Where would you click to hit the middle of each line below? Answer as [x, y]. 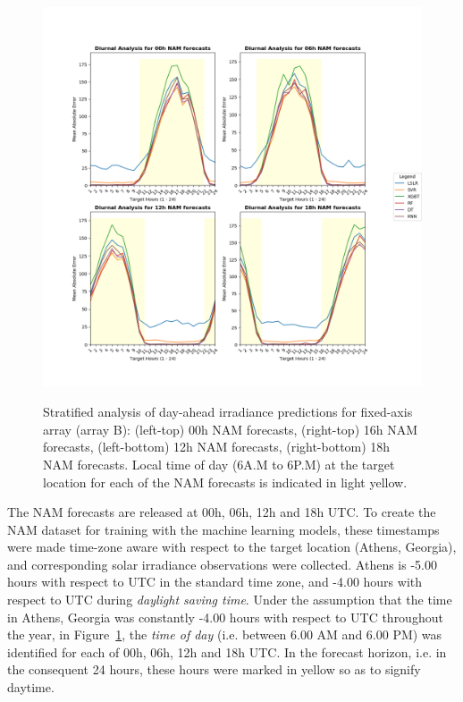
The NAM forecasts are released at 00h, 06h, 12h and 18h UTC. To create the [222, 512]
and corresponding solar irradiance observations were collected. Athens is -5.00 [222, 564]
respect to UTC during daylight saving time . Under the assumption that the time [230, 600]
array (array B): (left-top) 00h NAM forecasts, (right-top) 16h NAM [231, 429]
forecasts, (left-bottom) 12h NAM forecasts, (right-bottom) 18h [217, 447]
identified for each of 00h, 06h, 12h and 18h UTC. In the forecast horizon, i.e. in [227, 651]
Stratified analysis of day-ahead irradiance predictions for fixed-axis [228, 412]
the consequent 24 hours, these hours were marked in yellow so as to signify [214, 669]
